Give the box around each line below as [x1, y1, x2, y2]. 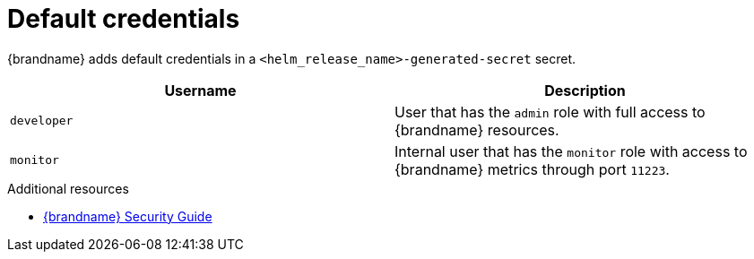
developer [10, 114, 74, 128]
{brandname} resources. [394, 120, 559, 139]
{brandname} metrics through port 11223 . [394, 160, 670, 178]
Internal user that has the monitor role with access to [394, 142, 748, 160]
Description [544, 81, 626, 99]
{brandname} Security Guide [43, 208, 212, 224]
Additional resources [7, 180, 129, 196]
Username [164, 81, 237, 99]
